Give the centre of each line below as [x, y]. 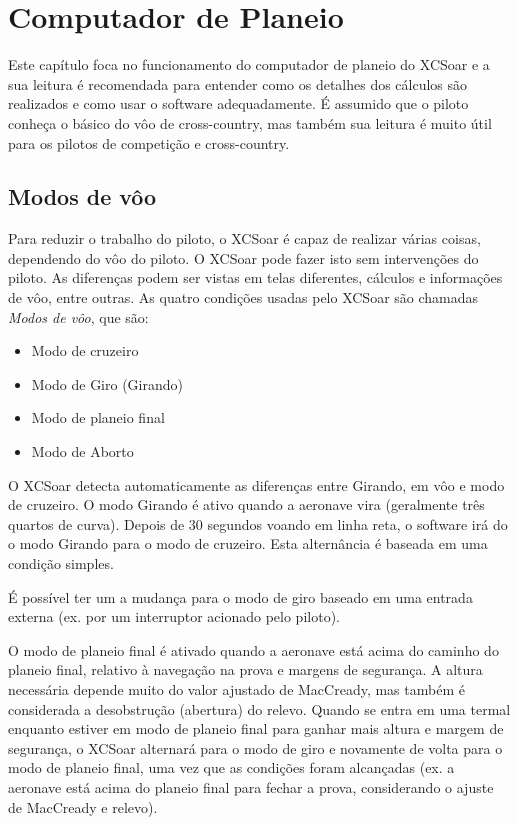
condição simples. [61, 563]
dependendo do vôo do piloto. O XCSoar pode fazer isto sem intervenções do [243, 257]
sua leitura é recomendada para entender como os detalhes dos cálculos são [238, 83]
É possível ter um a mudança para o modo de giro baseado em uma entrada [240, 596]
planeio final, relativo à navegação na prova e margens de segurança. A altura [245, 669]
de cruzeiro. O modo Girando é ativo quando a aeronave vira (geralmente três [246, 504]
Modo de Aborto [82, 451]
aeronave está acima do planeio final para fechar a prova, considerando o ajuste [251, 786]
